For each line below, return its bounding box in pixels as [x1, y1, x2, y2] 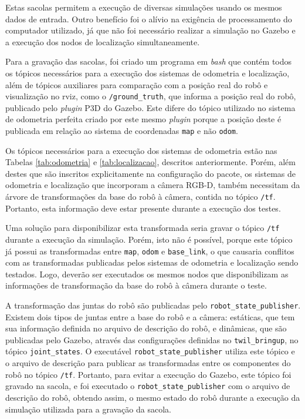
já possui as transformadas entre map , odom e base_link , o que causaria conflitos [5, 244, 294, 257]
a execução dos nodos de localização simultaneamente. [5, 35, 200, 48]
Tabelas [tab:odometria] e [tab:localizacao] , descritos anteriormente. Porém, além [5, 156, 296, 168]
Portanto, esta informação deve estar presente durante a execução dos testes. [5, 202, 281, 214]
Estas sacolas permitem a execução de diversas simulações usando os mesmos [5, 1, 282, 13]
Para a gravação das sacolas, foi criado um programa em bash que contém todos [5, 55, 292, 68]
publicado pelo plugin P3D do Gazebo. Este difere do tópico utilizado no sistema [5, 101, 296, 113]
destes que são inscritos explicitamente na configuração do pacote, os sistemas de [5, 167, 296, 179]
